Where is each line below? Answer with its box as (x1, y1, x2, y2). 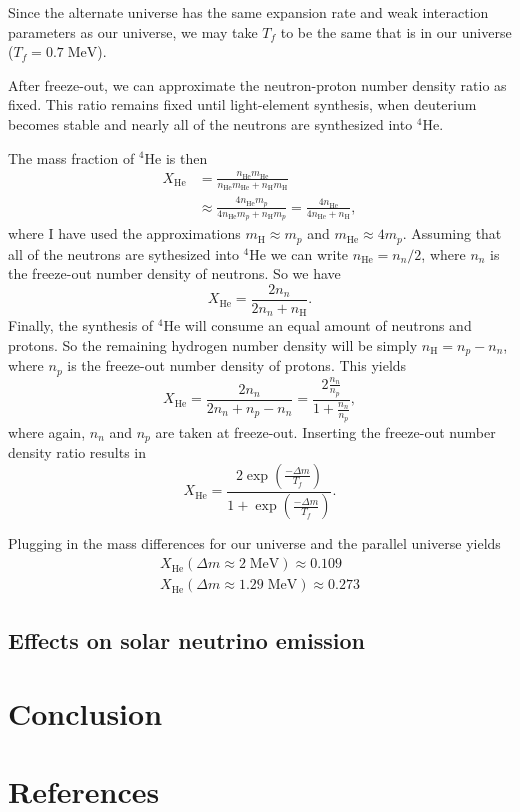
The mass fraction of (8, 147, 135, 168)
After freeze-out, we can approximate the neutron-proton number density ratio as (8, 74, 507, 95)
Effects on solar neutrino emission (8, 624, 365, 655)
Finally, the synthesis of (8, 315, 154, 336)
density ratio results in (8, 442, 146, 463)
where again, (8, 421, 86, 442)
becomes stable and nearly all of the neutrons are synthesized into (8, 113, 413, 134)
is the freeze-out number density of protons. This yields (67, 355, 407, 376)
